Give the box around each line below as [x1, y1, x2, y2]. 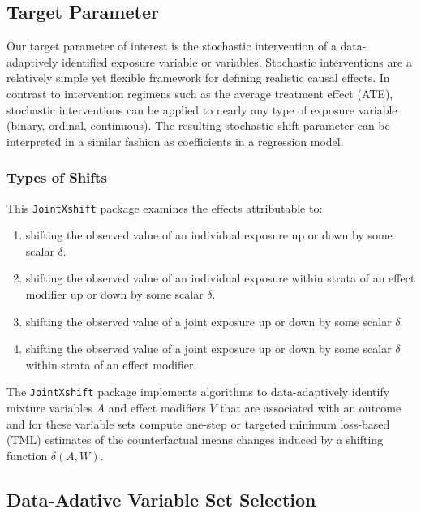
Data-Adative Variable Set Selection [6, 486, 316, 511]
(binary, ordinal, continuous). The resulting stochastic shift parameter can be [6, 117, 390, 134]
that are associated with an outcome [220, 399, 402, 416]
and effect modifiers [108, 399, 206, 416]
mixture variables [6, 399, 92, 416]
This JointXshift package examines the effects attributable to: [6, 199, 323, 216]
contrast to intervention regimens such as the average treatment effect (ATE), [6, 84, 393, 101]
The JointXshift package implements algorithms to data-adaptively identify [6, 383, 390, 400]
